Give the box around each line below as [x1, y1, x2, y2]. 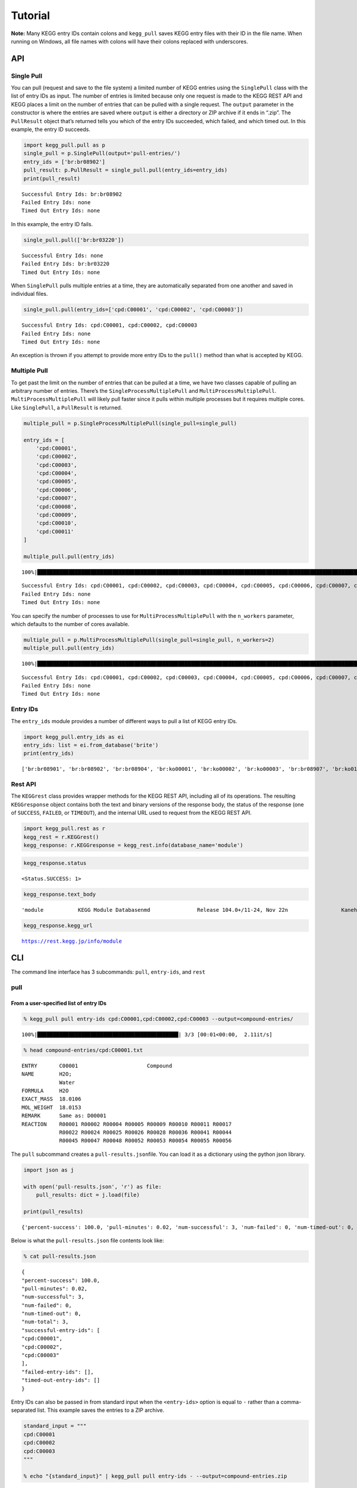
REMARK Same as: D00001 [21, 1112, 107, 1119]
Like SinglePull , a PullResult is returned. [11, 404, 123, 411]
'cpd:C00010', [36, 520, 77, 527]
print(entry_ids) [23, 750, 74, 757]
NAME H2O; [21, 1071, 72, 1077]
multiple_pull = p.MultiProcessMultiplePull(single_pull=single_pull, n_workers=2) [23, 636, 275, 643]
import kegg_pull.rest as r [23, 825, 105, 832]
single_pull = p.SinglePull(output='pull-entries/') [23, 150, 181, 157]
